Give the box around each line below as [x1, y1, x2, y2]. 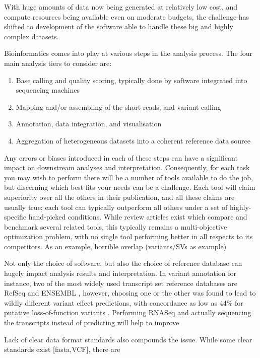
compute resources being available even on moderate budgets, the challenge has [4, 11, 249, 22]
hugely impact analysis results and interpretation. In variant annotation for [4, 268, 237, 278]
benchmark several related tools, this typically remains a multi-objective [4, 221, 227, 232]
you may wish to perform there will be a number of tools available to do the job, [4, 172, 253, 182]
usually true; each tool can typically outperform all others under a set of [4, 201, 228, 212]
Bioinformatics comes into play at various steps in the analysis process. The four [4, 48, 252, 58]
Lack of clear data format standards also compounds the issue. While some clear [4, 334, 252, 344]
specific [4, 211, 27, 222]
